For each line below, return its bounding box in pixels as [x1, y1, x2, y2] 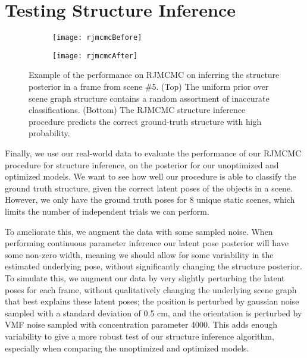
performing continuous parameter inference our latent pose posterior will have [5, 237, 289, 249]
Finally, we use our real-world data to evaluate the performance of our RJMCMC [5, 147, 302, 159]
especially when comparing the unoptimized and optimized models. [5, 341, 249, 354]
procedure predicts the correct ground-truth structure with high [29, 115, 262, 127]
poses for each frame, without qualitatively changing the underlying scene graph [5, 283, 297, 296]
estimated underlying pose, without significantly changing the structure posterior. [5, 260, 302, 272]
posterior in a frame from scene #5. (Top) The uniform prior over [29, 80, 269, 93]
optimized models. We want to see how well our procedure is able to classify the [5, 170, 296, 183]
